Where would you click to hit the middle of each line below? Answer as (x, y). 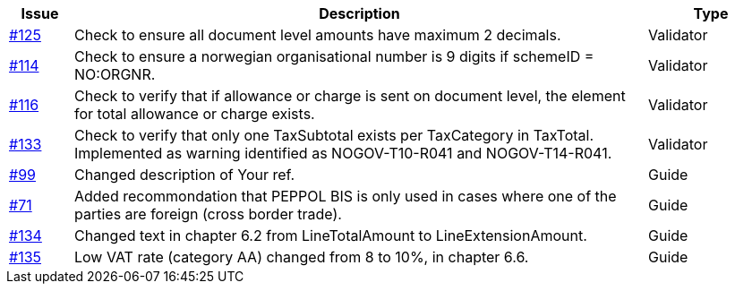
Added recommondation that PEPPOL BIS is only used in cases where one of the (345, 196)
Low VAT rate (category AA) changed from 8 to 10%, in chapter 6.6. (301, 257)
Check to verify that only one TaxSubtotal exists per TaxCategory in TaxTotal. (334, 135)
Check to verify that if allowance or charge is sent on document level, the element (350, 96)
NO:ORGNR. (115, 74)
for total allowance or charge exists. (194, 114)
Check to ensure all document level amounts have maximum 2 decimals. (317, 35)
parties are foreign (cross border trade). (208, 214)
